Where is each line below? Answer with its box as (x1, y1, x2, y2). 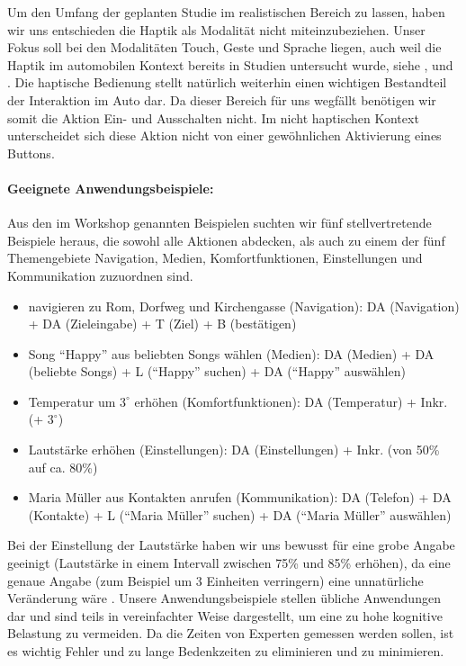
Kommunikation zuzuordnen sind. (7, 265, 193, 284)
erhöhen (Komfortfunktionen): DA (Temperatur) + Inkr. (134, 391, 448, 410)
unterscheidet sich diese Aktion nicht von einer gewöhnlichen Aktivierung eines (7, 126, 442, 145)
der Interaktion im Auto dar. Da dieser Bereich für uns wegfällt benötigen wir (7, 90, 436, 109)
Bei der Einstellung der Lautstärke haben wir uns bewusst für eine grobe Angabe (7, 535, 455, 554)
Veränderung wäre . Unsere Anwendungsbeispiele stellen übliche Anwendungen (7, 589, 441, 607)
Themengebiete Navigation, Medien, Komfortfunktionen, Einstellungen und (7, 248, 423, 267)
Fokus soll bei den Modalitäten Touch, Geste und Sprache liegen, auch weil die (7, 38, 442, 57)
